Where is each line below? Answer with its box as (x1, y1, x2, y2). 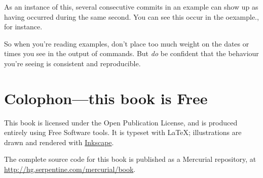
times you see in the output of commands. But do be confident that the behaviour (4, 48, 259, 59)
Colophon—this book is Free (4, 87, 208, 108)
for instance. (4, 21, 43, 32)
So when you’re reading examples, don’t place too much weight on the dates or (4, 38, 249, 49)
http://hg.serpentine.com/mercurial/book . (4, 164, 136, 174)
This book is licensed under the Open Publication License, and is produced (4, 117, 238, 127)
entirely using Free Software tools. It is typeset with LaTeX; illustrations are (4, 127, 242, 138)
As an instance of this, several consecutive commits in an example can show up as (4, 2, 258, 12)
